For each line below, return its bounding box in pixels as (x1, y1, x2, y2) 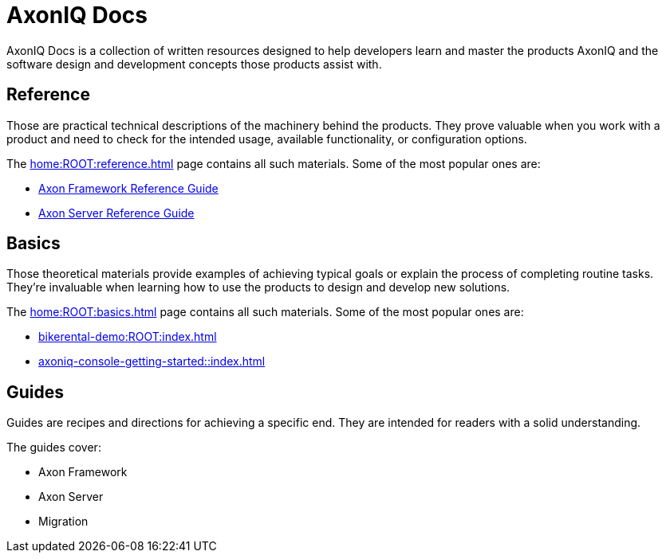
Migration (38, 514, 89, 529)
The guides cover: (6, 440, 101, 455)
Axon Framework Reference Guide (38, 181, 219, 195)
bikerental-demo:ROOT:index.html (38, 330, 217, 344)
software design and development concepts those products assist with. (6, 57, 382, 71)
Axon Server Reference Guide (38, 205, 195, 220)
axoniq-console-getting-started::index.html (38, 354, 266, 369)
